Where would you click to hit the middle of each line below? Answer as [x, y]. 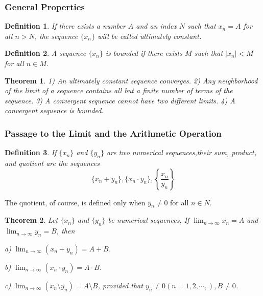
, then [66, 231]
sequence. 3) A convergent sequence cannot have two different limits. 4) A [120, 100]
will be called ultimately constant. [149, 36]
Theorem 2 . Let [31, 220]
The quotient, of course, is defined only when [75, 202]
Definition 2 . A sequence [45, 53]
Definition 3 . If [31, 152]
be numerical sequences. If [149, 220]
